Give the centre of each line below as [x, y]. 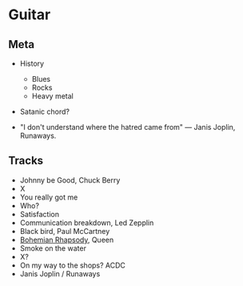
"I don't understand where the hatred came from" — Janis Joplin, [127, 127]
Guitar [30, 15]
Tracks [26, 161]
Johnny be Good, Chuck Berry [70, 180]
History [32, 63]
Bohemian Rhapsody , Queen [67, 240]
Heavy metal [52, 96]
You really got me [49, 197]
